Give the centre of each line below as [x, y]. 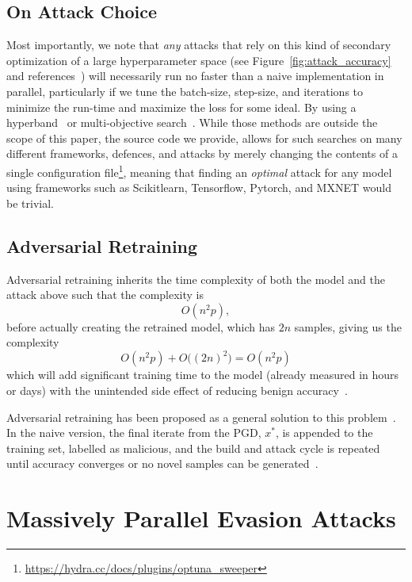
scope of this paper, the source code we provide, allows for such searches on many [204, 138]
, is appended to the [324, 433]
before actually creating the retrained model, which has [141, 326]
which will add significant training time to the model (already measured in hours [203, 375]
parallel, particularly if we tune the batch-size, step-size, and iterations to [185, 91]
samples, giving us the [348, 326]
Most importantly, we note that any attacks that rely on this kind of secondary [199, 45]
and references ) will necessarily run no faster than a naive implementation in [195, 76]
